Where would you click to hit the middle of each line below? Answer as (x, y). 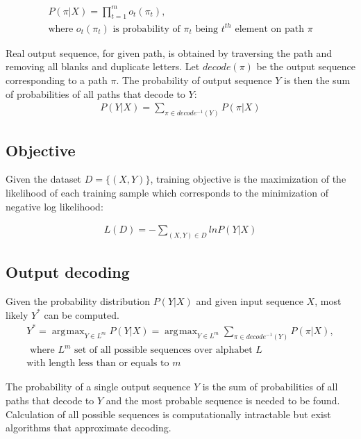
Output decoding (68, 272)
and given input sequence (250, 301)
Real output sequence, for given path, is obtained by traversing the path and (169, 52)
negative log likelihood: (54, 206)
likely (17, 314)
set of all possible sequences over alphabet (163, 350)
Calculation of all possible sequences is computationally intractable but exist (168, 414)
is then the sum (317, 80)
